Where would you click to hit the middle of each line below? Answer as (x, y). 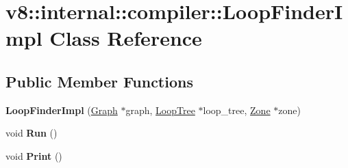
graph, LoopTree (160, 110)
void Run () (32, 133)
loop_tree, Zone (237, 110)
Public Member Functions (99, 81)
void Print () (34, 155)
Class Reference (126, 38)
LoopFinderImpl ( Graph (62, 110)
